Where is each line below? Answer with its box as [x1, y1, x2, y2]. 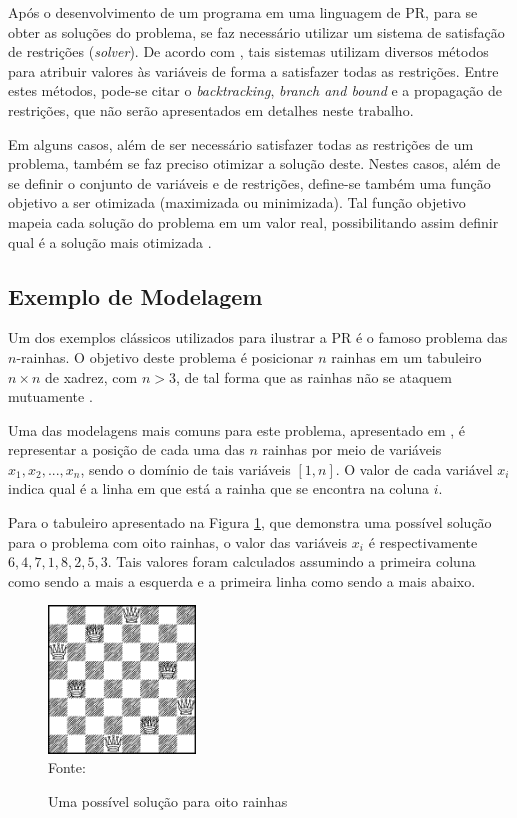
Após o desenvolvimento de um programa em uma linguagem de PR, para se [8, 2, 478, 22]
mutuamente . [8, 386, 93, 407]
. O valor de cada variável [335, 458, 493, 479]
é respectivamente [368, 531, 478, 552]
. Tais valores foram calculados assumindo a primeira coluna [107, 551, 476, 572]
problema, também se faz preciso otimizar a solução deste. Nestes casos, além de [8, 153, 501, 174]
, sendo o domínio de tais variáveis [80, 458, 291, 479]
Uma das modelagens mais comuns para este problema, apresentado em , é [8, 419, 466, 440]
